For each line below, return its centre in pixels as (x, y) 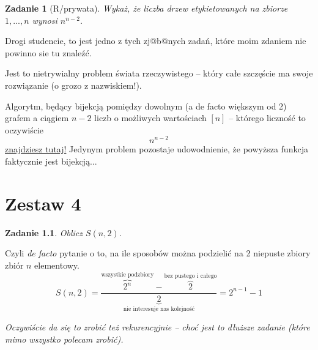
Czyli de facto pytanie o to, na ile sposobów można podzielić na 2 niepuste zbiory (158, 253)
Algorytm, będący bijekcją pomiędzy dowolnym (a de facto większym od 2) (146, 106)
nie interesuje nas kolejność (159, 309)
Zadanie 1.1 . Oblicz (44, 232)
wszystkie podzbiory (128, 275)
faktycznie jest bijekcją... (51, 161)
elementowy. (57, 265)
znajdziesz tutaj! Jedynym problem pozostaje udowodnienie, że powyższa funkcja (157, 149)
